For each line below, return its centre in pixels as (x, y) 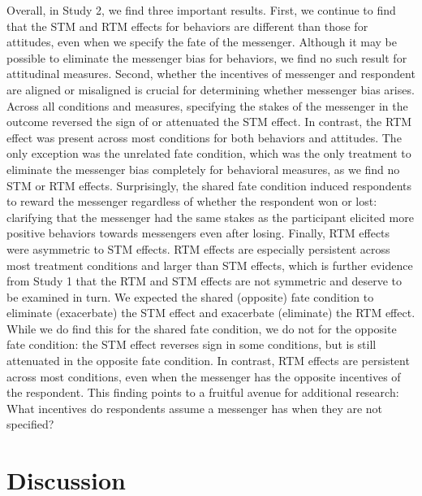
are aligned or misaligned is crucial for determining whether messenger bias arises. (211, 89)
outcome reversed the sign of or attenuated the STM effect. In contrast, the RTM (209, 122)
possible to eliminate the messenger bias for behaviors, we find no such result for (207, 57)
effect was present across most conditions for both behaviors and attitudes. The (204, 137)
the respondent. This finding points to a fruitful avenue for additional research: (203, 392)
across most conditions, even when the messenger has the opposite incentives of (204, 376)
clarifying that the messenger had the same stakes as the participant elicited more (210, 217)
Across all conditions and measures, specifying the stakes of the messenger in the (207, 105)
